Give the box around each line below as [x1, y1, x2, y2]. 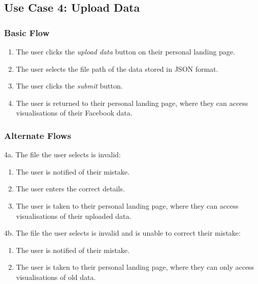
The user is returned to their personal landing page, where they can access [16, 97, 248, 108]
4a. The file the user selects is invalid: [4, 149, 121, 160]
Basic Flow [4, 26, 50, 39]
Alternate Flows [4, 129, 71, 141]
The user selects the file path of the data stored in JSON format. [16, 63, 218, 74]
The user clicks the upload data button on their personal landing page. [16, 46, 235, 56]
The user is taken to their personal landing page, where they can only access [16, 262, 254, 272]
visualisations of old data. [16, 271, 96, 282]
